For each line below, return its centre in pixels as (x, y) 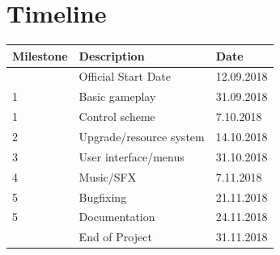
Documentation (117, 217)
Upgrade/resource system (142, 136)
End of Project (115, 237)
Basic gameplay (117, 96)
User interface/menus (132, 156)
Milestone (40, 55)
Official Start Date (125, 76)
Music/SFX (108, 176)
